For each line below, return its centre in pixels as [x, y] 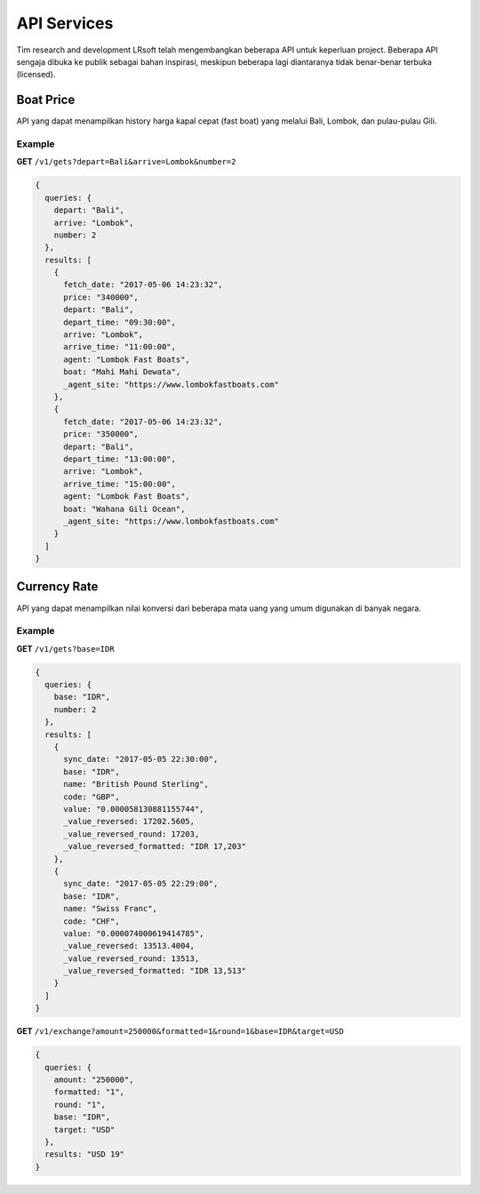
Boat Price [46, 100]
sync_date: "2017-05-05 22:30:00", [141, 759]
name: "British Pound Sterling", [136, 784]
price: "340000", [101, 297]
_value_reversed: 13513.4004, [129, 946]
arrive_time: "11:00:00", [120, 347]
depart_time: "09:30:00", [120, 322]
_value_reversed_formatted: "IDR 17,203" [155, 846]
